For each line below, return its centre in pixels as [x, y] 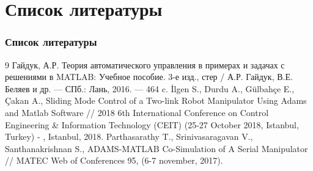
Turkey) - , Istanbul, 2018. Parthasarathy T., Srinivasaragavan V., [129, 136]
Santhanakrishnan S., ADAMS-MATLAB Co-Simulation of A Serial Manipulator [156, 148]
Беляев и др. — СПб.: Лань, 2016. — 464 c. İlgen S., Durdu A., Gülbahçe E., [150, 88]
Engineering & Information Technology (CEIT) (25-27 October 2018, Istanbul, [152, 124]
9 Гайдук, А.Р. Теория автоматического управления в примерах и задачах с [145, 64]
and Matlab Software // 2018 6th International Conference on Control [137, 112]
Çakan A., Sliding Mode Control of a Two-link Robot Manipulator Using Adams [156, 100]
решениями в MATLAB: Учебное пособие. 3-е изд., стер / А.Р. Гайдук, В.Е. [149, 77]
